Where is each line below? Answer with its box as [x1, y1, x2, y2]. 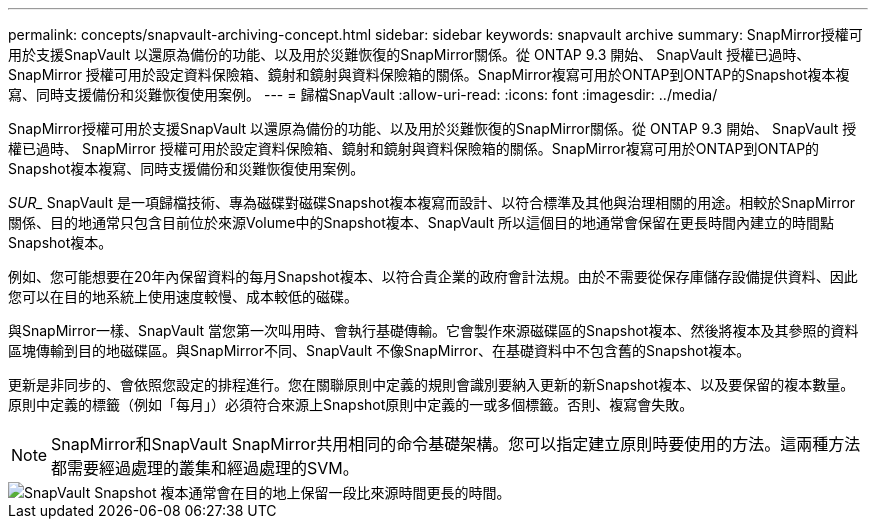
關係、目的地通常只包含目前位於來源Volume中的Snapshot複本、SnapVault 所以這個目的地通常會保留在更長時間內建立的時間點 [8, 214, 834, 231]
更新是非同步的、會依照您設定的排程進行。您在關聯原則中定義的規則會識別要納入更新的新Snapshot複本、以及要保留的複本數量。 [8, 376, 855, 393]
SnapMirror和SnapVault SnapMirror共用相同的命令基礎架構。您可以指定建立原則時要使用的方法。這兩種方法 [51, 434, 861, 454]
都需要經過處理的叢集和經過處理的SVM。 [51, 458, 359, 478]
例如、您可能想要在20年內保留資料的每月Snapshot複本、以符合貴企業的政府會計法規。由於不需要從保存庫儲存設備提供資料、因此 [8, 268, 858, 285]
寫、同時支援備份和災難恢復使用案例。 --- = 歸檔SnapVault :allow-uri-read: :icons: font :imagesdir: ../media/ [8, 86, 718, 103]
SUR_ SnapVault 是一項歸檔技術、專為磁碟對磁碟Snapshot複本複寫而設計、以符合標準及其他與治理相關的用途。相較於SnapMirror [8, 194, 856, 211]
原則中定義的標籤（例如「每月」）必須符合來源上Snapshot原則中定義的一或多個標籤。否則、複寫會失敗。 [8, 396, 694, 413]
